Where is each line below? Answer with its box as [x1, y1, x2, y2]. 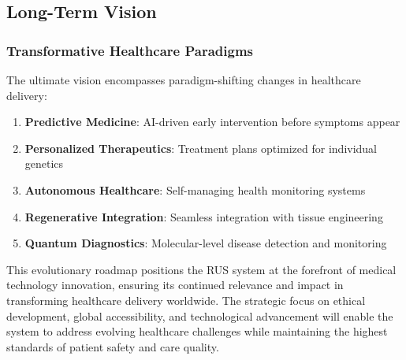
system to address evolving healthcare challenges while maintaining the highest [6, 323, 388, 340]
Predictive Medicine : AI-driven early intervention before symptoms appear [24, 113, 400, 130]
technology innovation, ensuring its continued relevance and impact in [6, 276, 344, 293]
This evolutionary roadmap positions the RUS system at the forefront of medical [6, 261, 397, 277]
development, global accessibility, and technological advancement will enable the [6, 307, 393, 324]
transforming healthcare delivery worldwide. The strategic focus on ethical [6, 291, 366, 308]
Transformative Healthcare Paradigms [6, 40, 254, 60]
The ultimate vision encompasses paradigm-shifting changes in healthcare [6, 72, 361, 87]
